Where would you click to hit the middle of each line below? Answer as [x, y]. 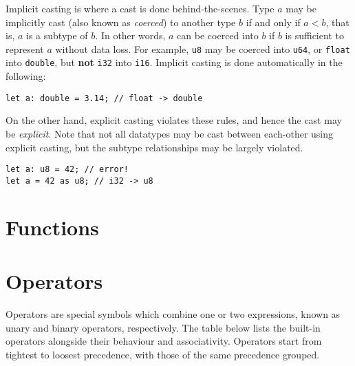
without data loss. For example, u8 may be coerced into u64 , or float [203, 49]
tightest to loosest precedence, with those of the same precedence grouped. [163, 354]
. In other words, [130, 35]
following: [26, 76]
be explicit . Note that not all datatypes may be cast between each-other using [170, 133]
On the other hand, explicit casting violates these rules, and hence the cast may [174, 120]
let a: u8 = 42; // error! [67, 170]
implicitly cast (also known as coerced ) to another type [121, 22]
